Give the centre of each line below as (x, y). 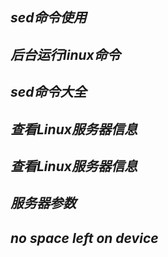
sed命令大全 (48, 92)
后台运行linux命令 (65, 54)
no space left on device (84, 238)
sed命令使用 (48, 18)
